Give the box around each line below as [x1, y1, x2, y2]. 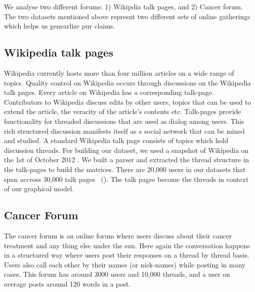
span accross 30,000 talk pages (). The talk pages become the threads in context [4, 174, 249, 184]
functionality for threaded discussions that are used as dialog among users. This [4, 116, 244, 126]
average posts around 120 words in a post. [4, 278, 131, 289]
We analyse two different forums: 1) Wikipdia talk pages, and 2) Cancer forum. [4, 1, 243, 11]
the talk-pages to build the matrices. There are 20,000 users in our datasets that [4, 164, 246, 174]
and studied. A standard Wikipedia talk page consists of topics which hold [4, 135, 228, 146]
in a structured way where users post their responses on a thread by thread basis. [4, 250, 250, 260]
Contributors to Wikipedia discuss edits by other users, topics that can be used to [4, 96, 251, 107]
